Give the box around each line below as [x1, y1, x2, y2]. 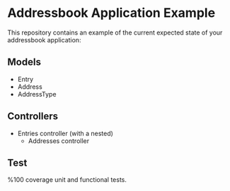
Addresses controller [28, 136, 90, 145]
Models [7, 56, 41, 68]
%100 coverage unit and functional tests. [7, 175, 127, 184]
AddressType [17, 90, 57, 98]
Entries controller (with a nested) [17, 129, 113, 137]
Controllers [7, 111, 59, 123]
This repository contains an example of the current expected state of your [7, 28, 223, 37]
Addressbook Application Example [7, 5, 216, 21]
